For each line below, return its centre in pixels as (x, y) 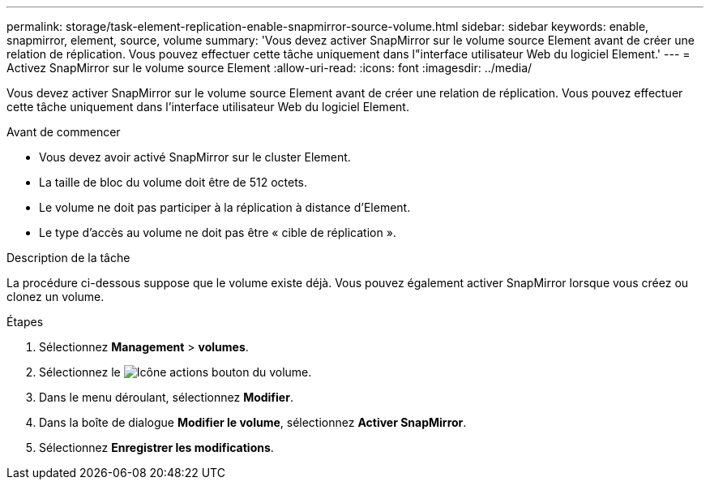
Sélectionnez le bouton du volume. (175, 372)
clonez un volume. (56, 297)
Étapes (25, 322)
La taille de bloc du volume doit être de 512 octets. (173, 182)
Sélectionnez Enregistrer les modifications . (156, 447)
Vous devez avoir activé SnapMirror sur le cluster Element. (195, 157)
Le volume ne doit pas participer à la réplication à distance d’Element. (225, 207)
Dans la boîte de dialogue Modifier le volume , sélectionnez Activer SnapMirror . (253, 422)
